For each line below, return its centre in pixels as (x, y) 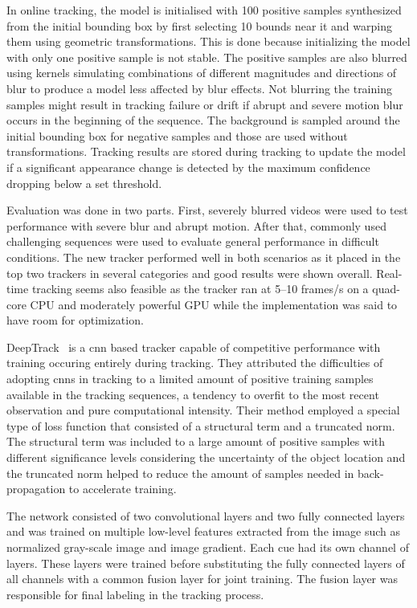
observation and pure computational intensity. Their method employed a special (203, 410)
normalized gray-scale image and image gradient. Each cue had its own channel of (208, 547)
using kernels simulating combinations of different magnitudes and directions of (202, 73)
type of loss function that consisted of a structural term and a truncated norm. (201, 425)
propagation (36, 489)
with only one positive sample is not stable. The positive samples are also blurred (207, 57)
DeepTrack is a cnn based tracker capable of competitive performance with (194, 347)
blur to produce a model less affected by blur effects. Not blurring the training (199, 88)
